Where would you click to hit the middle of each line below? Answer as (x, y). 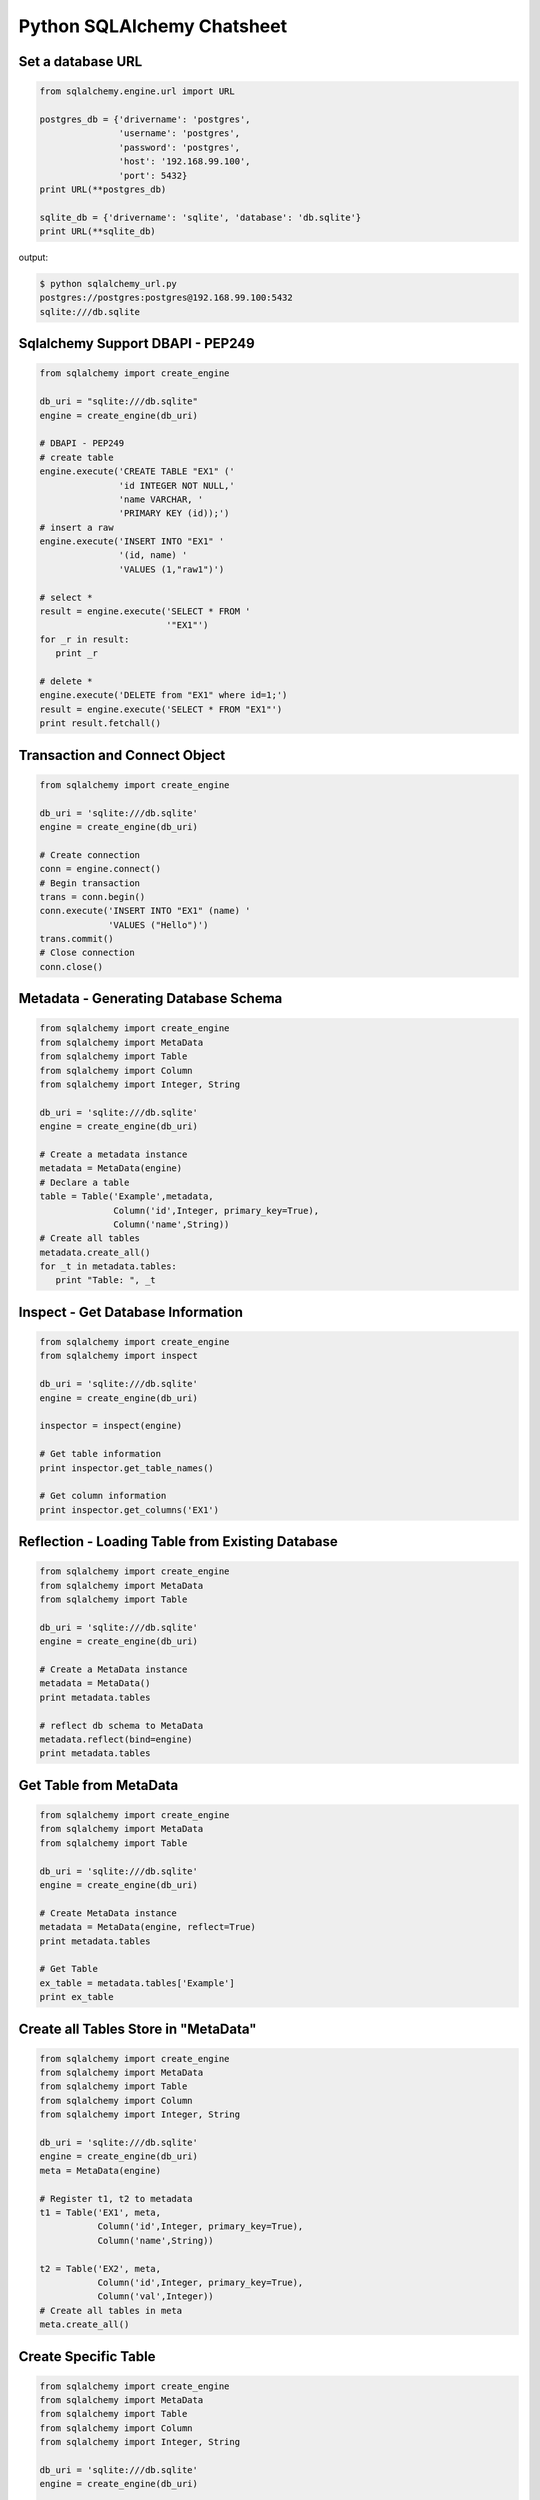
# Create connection (89, 854)
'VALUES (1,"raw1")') (171, 569)
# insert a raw (76, 527)
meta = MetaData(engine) (100, 2170)
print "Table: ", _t (106, 1280)
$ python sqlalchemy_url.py (108, 284)
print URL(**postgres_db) (103, 189)
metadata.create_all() (95, 1252)
